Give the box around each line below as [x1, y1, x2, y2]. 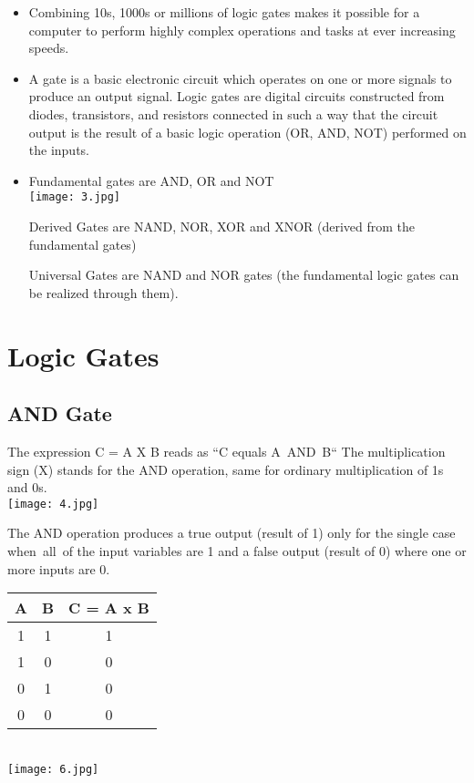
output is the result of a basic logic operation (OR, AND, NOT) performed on [28, 122, 467, 141]
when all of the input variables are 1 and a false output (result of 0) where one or [7, 541, 467, 560]
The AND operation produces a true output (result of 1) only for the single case [7, 523, 456, 542]
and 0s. [7, 478, 47, 497]
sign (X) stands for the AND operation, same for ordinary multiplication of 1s [7, 459, 444, 479]
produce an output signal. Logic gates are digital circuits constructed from [28, 87, 445, 106]
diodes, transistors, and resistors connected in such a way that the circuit [28, 104, 438, 123]
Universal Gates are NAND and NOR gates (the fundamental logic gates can [28, 265, 459, 284]
